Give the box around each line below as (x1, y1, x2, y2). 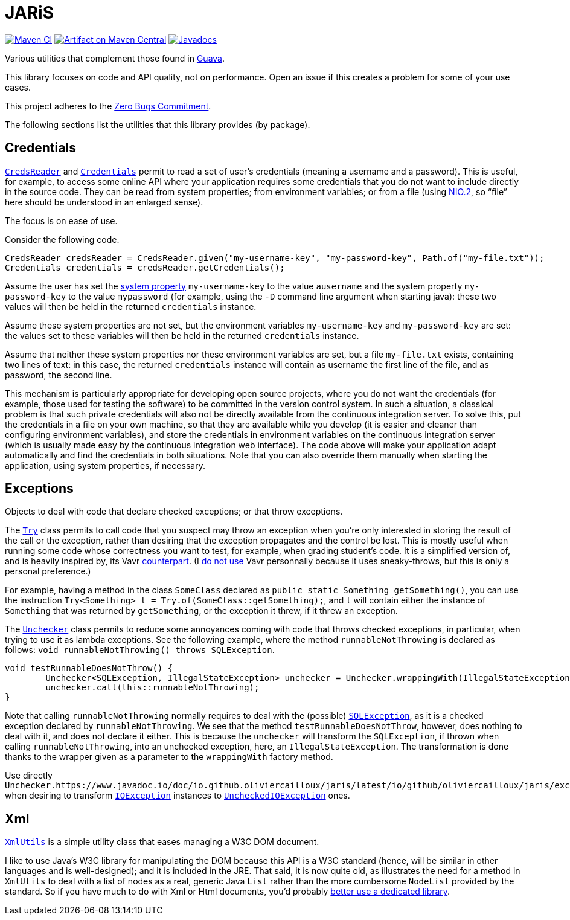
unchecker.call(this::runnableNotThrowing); (45, 683, 260, 693)
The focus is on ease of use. (5, 215, 118, 226)
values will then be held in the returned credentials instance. (5, 301, 257, 312)
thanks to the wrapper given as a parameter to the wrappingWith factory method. (5, 751, 333, 762)
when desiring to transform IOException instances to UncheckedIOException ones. (5, 790, 350, 801)
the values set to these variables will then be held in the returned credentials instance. (5, 330, 359, 341)
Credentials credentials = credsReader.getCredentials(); (5, 262, 285, 272)
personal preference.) (5, 566, 91, 577)
